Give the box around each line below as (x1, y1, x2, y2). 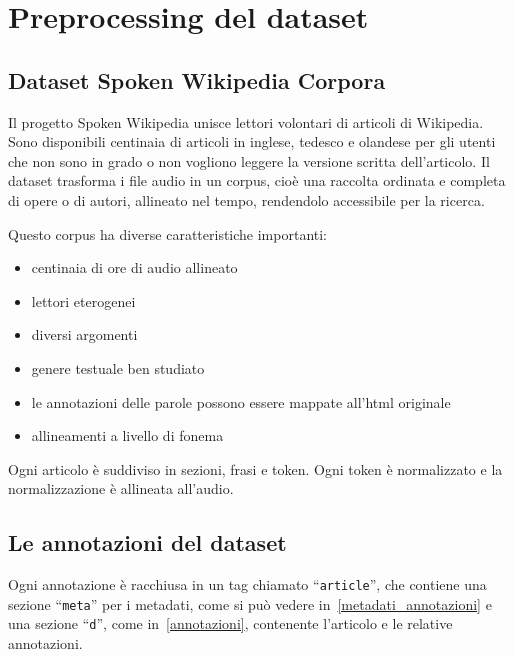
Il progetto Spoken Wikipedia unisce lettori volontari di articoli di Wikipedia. (8, 111, 484, 132)
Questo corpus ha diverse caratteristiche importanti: (8, 223, 328, 244)
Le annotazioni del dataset (8, 527, 287, 558)
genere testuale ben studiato (31, 357, 205, 378)
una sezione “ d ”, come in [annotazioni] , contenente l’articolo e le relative (8, 613, 453, 634)
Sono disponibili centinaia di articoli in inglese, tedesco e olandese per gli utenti (8, 131, 496, 152)
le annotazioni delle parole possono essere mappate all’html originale (31, 391, 451, 412)
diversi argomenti (31, 324, 138, 345)
